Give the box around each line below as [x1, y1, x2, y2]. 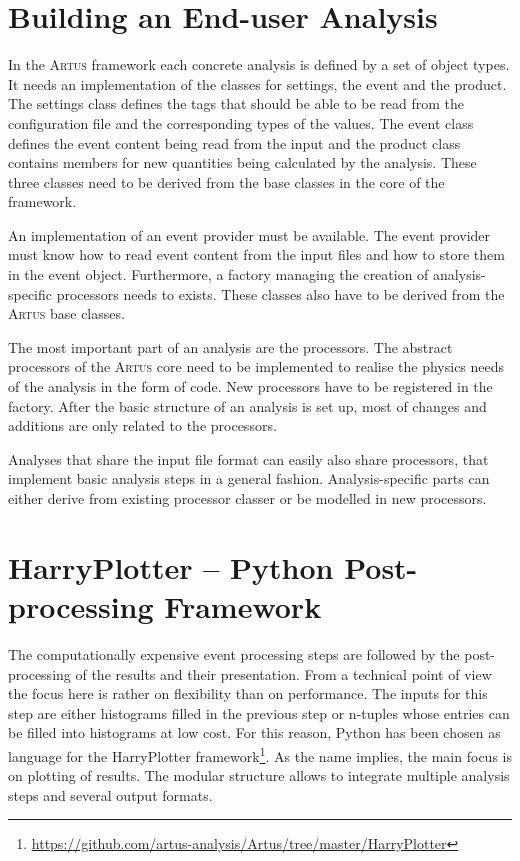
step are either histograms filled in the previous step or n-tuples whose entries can [8, 702, 510, 723]
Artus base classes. [8, 303, 125, 324]
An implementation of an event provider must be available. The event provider [8, 224, 491, 245]
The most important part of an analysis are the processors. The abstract [8, 336, 453, 357]
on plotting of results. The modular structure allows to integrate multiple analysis [8, 765, 510, 786]
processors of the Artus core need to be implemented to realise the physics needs [8, 356, 505, 377]
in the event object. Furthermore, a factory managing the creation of [8, 264, 429, 285]
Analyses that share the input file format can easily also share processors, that [8, 448, 489, 469]
